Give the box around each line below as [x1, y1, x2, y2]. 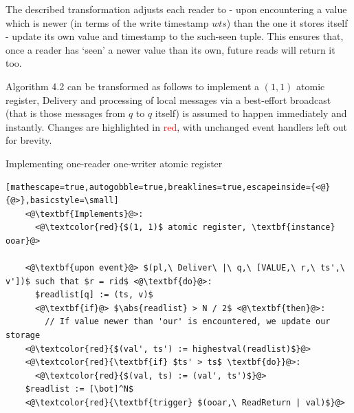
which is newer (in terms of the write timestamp [5, 15, 209, 30]
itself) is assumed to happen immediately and [155, 106, 347, 120]
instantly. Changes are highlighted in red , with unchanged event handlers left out [5, 119, 348, 134]
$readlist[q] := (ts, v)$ [34, 290, 153, 300]
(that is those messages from [5, 106, 126, 120]
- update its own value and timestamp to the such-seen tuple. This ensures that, [5, 29, 344, 43]
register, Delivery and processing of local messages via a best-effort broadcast [5, 92, 331, 107]
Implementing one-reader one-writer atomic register [5, 156, 223, 170]
